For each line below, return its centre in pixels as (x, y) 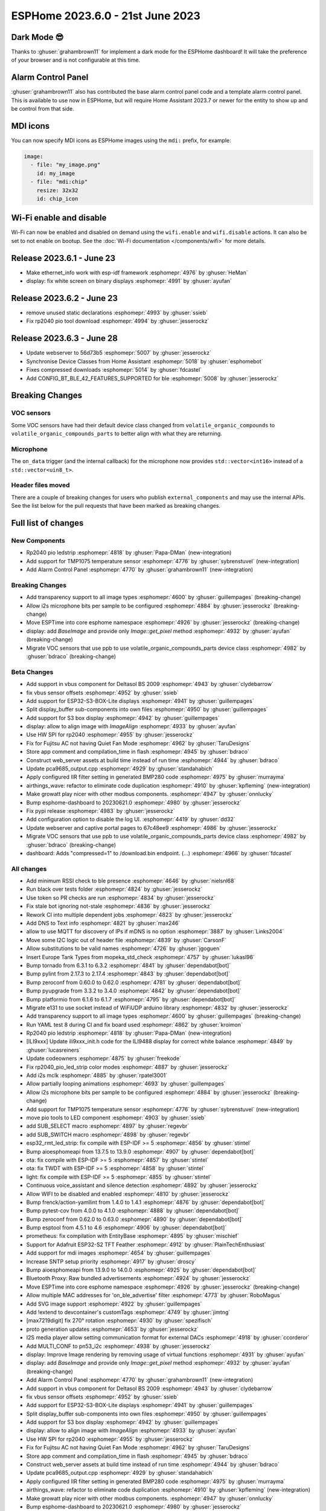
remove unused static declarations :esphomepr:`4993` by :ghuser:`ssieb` (117, 313)
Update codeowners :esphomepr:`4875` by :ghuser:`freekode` (104, 1058)
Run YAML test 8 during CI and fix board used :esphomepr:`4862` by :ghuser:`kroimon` (134, 1024)
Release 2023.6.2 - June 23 (64, 298)
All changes (29, 869)
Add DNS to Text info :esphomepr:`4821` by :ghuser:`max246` (103, 923)
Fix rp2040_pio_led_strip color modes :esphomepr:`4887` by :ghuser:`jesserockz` (128, 1067)
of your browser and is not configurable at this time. (76, 60)
